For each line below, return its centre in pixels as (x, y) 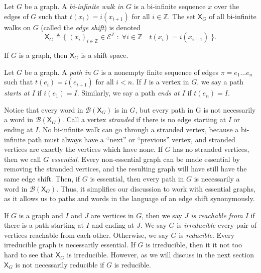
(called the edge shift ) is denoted (91, 27)
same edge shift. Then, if (42, 178)
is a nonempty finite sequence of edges (160, 72)
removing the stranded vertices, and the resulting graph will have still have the (125, 169)
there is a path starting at (44, 225)
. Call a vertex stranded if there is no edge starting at (144, 119)
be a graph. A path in (57, 72)
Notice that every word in (44, 109)
